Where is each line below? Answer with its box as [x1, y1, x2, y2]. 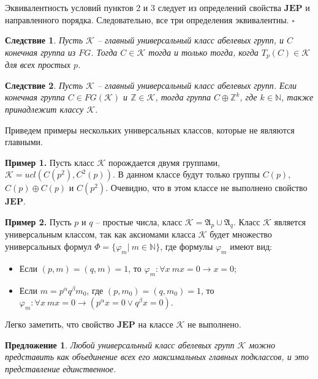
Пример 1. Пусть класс [5, 156, 94, 168]
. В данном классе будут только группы [112, 168, 260, 181]
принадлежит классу [5, 103, 84, 116]
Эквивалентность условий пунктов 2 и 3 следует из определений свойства [5, 1, 281, 13]
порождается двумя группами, [108, 156, 220, 168]
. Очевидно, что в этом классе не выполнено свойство [105, 181, 308, 194]
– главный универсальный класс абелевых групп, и [97, 34, 284, 47]
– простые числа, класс [96, 215, 183, 228]
